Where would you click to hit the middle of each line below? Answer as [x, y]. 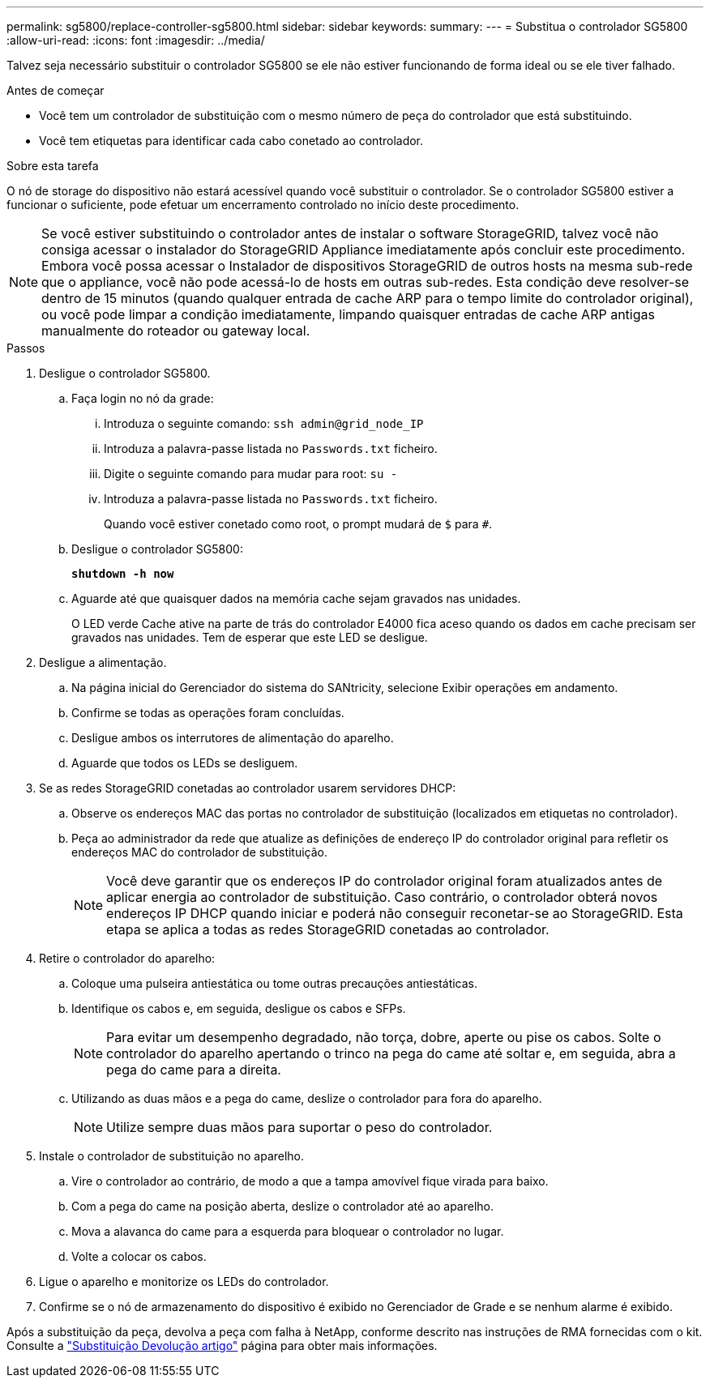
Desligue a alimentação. [103, 662]
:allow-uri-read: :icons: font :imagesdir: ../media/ [136, 40]
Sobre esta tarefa [53, 166]
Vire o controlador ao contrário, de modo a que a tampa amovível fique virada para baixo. [310, 1181]
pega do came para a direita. [194, 1070]
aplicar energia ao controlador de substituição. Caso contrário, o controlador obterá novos [382, 897]
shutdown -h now [123, 574]
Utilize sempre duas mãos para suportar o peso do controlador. [299, 1127]
